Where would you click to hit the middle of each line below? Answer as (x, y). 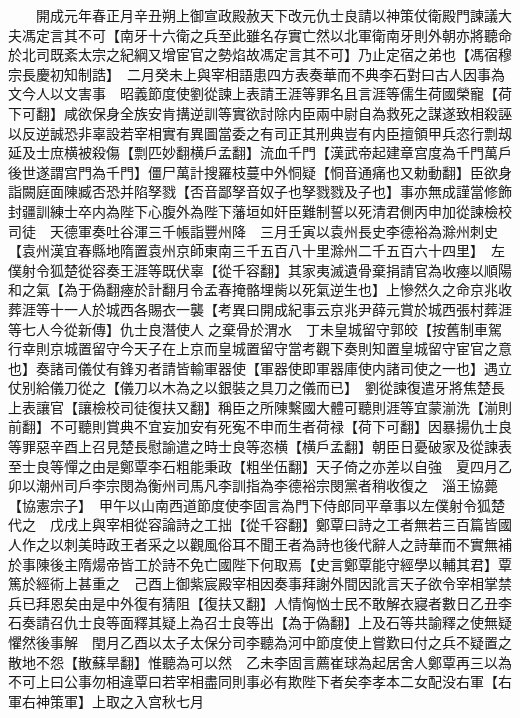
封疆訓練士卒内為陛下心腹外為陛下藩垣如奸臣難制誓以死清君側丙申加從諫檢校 (260, 210)
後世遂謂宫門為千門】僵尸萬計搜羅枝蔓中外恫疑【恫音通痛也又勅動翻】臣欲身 (260, 171)
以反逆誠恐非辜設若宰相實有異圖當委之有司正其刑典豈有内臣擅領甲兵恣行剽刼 (260, 132)
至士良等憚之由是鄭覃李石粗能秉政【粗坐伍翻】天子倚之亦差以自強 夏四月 (253, 465)
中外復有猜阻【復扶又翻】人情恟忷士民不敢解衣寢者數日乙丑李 (308, 602)
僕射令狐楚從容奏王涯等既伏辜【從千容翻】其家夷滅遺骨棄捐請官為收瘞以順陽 (260, 269)
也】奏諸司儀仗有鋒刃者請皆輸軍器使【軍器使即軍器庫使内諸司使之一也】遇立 (260, 367)
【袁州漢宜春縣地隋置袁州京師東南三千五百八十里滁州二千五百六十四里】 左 (256, 250)
